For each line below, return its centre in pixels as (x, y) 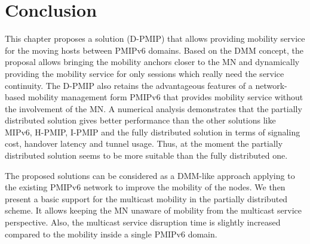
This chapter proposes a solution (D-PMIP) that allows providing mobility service (155, 38)
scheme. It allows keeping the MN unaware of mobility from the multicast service (153, 210)
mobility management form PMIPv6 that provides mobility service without (165, 97)
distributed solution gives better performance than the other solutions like (140, 120)
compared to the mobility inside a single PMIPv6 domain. (111, 234)
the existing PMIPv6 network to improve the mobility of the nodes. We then (145, 187)
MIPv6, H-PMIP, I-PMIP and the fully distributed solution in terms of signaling (153, 132)
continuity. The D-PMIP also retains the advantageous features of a (129, 85)
